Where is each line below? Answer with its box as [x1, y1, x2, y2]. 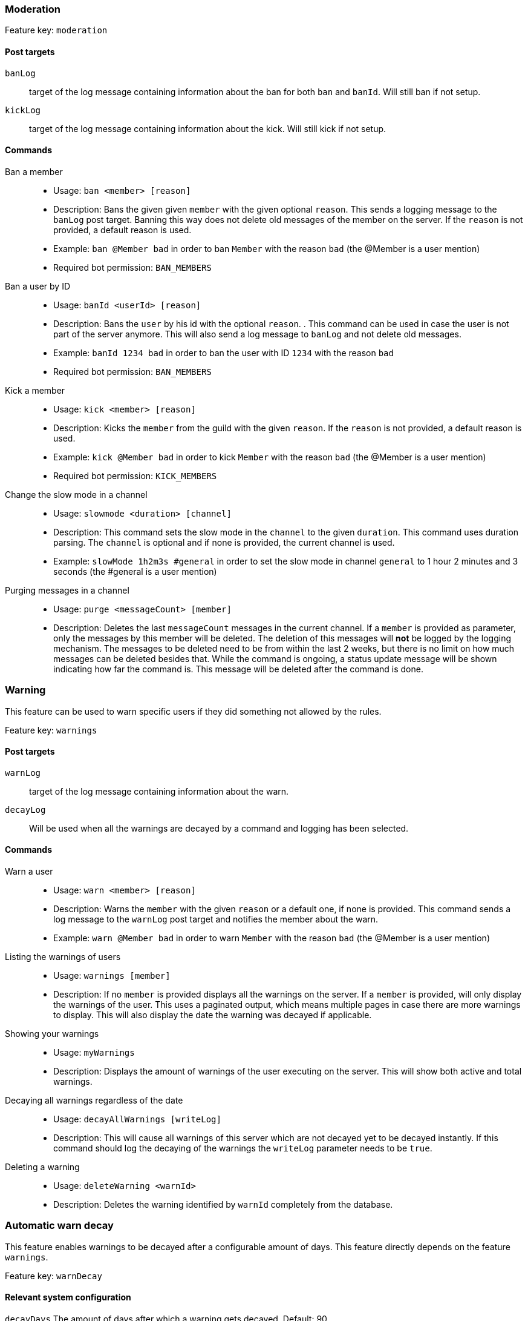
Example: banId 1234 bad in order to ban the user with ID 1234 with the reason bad [53, 347, 394, 358]
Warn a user [5, 866, 53, 876]
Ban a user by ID [5, 280, 71, 291]
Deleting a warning [5, 1162, 80, 1172]
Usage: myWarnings [53, 1047, 135, 1058]
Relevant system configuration [5, 1292, 131, 1303]
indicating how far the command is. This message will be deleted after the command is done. [53, 663, 423, 674]
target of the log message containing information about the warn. [29, 786, 289, 796]
